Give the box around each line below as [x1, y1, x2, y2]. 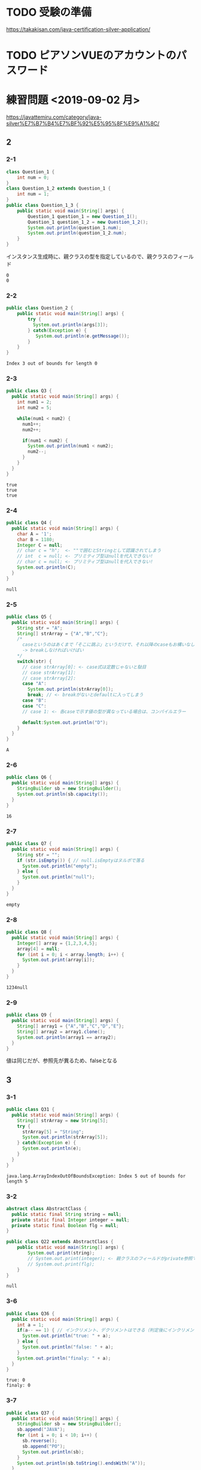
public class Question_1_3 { [6, 202, 79, 208]
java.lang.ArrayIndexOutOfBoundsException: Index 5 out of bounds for [6, 1173, 186, 1179]
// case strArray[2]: [22, 675, 77, 681]
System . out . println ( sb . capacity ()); [17, 791, 109, 798]
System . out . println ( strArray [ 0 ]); [28, 686, 114, 693]
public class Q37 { [6, 1410, 55, 1416]
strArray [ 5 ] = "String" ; [22, 1129, 84, 1135]
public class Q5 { [6, 614, 52, 620]
